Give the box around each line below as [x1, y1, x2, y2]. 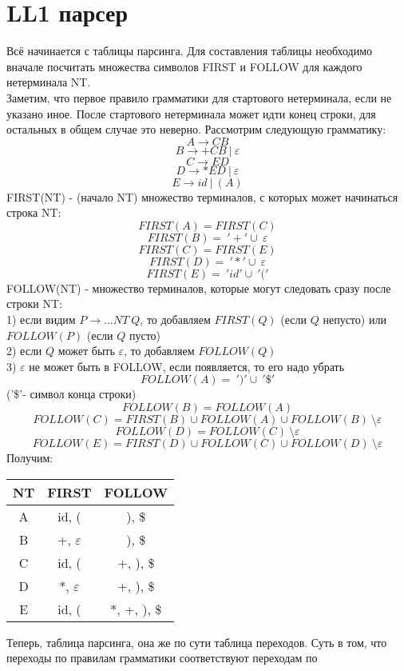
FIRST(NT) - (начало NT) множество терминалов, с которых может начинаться [6, 188, 398, 205]
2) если [6, 342, 42, 359]
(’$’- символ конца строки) [6, 385, 137, 402]
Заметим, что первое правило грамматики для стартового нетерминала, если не [6, 89, 392, 106]
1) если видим [6, 311, 76, 328]
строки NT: [6, 295, 62, 312]
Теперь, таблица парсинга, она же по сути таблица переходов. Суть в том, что [6, 633, 387, 650]
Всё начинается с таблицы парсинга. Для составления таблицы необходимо [6, 42, 373, 59]
